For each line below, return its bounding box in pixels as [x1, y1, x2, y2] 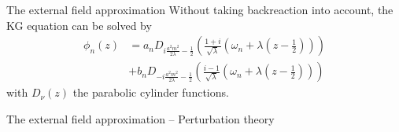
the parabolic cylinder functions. [72, 84, 229, 101]
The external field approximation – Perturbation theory [6, 110, 275, 126]
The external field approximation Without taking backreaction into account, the [6, 2, 393, 17]
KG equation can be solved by [6, 16, 152, 33]
